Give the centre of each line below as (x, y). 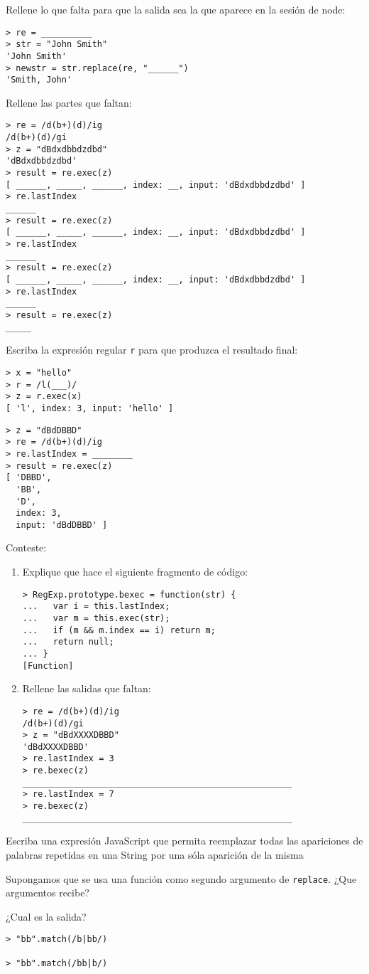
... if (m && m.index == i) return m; (119, 630)
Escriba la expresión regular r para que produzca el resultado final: (152, 350)
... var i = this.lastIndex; (96, 607)
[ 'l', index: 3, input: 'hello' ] (90, 408)
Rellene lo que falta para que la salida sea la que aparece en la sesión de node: (176, 9)
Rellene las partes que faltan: (69, 102)
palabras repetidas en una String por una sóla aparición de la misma (155, 854)
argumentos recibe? (48, 893)
